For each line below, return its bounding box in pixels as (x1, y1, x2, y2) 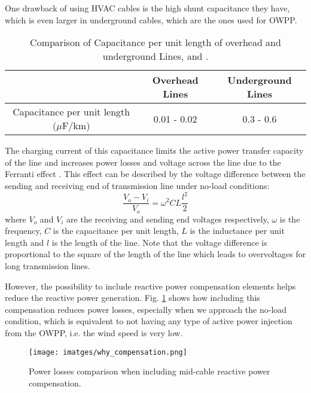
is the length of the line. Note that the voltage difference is (51, 236, 267, 248)
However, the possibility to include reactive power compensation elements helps (5, 279, 296, 292)
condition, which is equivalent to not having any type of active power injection (5, 315, 292, 327)
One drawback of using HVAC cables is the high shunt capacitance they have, (5, 2, 290, 14)
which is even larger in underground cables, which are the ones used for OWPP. (5, 13, 297, 26)
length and (5, 236, 44, 248)
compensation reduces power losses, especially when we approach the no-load (5, 303, 287, 315)
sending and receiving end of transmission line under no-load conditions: (5, 179, 270, 191)
